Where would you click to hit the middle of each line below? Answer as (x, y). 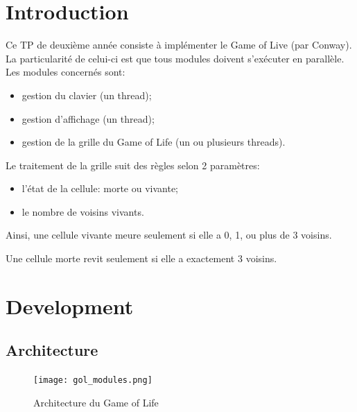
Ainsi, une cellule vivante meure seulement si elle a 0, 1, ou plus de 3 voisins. (169, 235)
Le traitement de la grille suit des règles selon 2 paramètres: (133, 165)
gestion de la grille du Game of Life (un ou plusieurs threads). (154, 142)
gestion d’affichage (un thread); (88, 118)
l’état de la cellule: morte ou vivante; (100, 188)
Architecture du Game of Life (96, 402)
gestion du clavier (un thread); (87, 95)
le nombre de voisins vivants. (83, 211)
